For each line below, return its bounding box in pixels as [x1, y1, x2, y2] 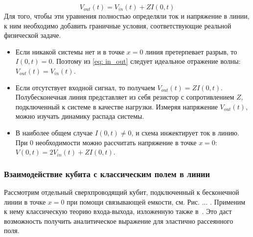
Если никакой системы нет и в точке [15, 46, 125, 56]
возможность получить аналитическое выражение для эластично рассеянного [4, 215, 233, 226]
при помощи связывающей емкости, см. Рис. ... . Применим [67, 196, 246, 207]
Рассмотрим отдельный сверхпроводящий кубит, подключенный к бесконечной [4, 186, 239, 197]
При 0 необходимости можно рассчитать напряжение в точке [15, 137, 197, 147]
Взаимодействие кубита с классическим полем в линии [4, 167, 210, 180]
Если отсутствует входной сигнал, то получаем [15, 82, 155, 92]
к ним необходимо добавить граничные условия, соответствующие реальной [4, 20, 231, 30]
